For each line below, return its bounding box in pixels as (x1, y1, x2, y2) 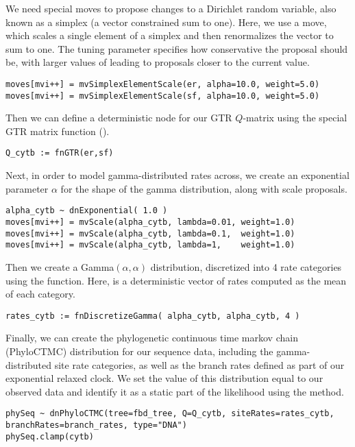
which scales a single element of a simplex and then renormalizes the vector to (5, 28, 334, 43)
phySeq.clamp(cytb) (5, 431, 94, 442)
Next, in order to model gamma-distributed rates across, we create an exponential (5, 168, 350, 182)
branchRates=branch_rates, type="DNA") (5, 420, 187, 430)
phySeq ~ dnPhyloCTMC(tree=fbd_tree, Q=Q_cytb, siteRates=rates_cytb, (5, 409, 334, 419)
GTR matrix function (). (5, 123, 110, 138)
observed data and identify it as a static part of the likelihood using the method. (5, 384, 344, 398)
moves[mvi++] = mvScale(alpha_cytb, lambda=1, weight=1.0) (5, 240, 295, 250)
